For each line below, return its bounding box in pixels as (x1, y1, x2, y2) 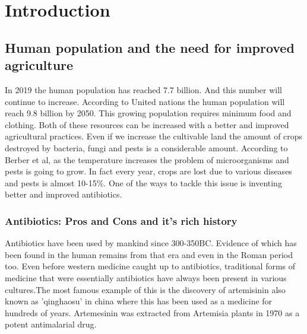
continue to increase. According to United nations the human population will (5, 95, 285, 107)
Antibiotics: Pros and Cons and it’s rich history (5, 213, 238, 228)
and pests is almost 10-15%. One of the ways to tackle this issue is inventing (5, 176, 282, 189)
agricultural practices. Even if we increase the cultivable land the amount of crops (5, 130, 303, 142)
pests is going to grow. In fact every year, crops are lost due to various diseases (5, 165, 292, 177)
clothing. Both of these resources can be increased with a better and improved (5, 118, 289, 131)
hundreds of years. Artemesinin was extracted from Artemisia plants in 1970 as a (5, 306, 300, 319)
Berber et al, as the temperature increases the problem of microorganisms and (5, 153, 289, 166)
